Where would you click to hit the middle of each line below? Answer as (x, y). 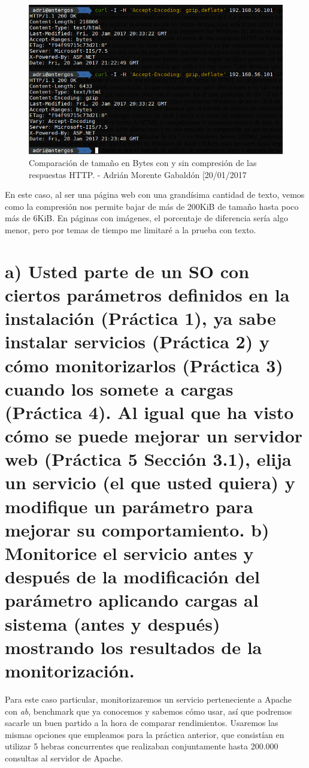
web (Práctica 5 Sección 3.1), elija (148, 459)
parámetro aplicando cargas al (132, 600)
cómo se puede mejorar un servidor (154, 436)
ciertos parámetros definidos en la (147, 294)
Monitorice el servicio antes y (129, 553)
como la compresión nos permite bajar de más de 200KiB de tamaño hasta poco (152, 206)
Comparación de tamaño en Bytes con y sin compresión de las (143, 163)
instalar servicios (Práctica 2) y (137, 341)
